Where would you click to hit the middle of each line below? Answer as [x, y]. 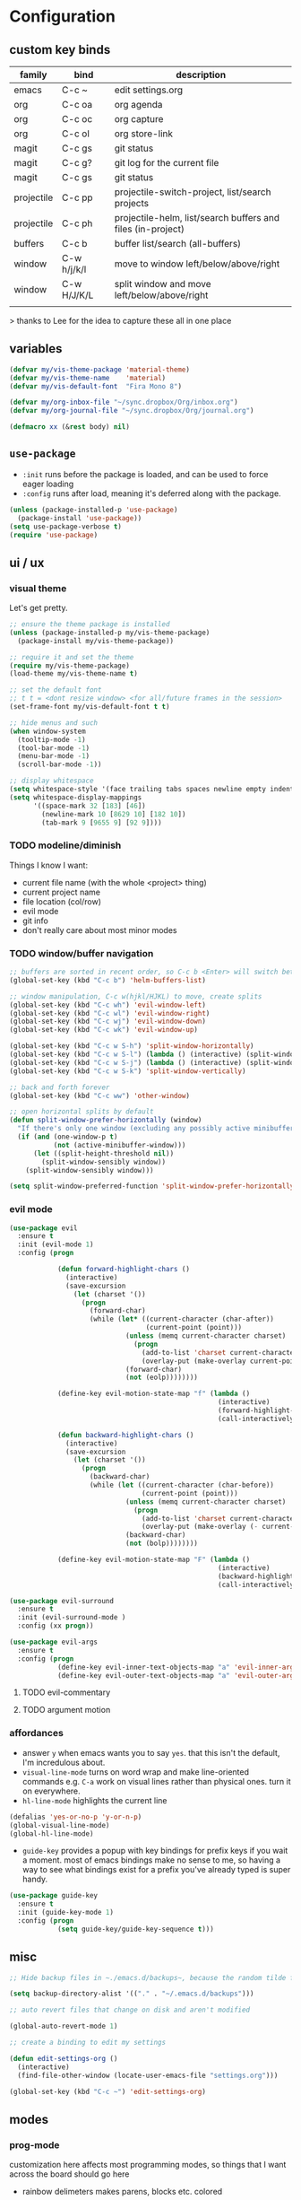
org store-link [143, 134]
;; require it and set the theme [72, 657]
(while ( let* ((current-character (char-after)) [182, 1319]
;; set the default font [56, 690]
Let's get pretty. [39, 608]
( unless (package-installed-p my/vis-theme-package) [110, 633]
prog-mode [34, 2144]
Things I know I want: [48, 865]
